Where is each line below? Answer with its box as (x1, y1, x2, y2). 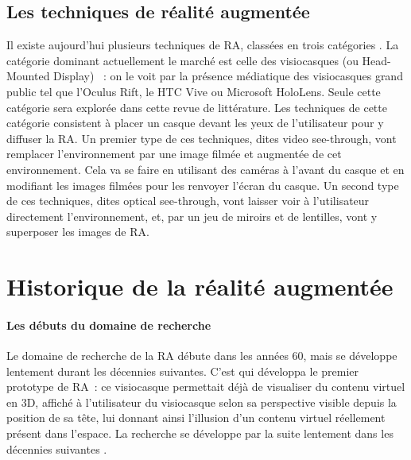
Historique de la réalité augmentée (6, 270, 394, 303)
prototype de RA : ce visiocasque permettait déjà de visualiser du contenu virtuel (6, 378, 405, 395)
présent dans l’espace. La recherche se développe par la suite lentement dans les (6, 425, 394, 442)
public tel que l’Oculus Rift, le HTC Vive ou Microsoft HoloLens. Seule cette (6, 83, 381, 99)
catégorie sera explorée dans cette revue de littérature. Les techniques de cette (6, 99, 387, 115)
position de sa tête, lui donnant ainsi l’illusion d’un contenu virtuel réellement (6, 409, 386, 426)
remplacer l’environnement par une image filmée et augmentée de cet (6, 145, 342, 162)
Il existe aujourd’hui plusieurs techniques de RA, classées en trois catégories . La (6, 37, 399, 53)
